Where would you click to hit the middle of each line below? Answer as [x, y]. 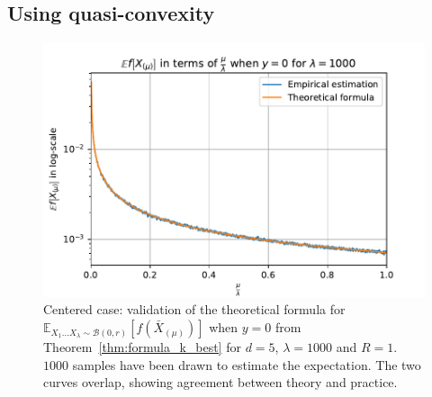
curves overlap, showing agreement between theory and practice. [220, 382]
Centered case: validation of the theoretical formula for [194, 309]
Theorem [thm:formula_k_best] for [142, 347]
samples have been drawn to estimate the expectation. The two [247, 364]
